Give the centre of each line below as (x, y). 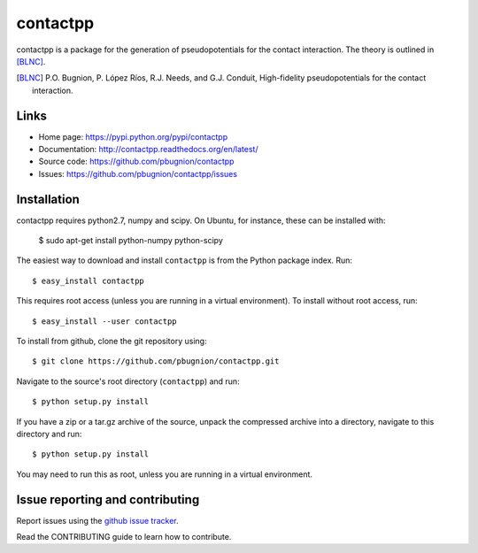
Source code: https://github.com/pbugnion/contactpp (136, 161)
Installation (48, 199)
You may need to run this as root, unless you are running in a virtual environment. (165, 474)
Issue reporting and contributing (108, 499)
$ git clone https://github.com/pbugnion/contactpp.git (156, 361)
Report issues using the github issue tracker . (97, 520)
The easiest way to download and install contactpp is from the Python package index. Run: (185, 260)
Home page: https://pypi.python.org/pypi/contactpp (133, 136)
